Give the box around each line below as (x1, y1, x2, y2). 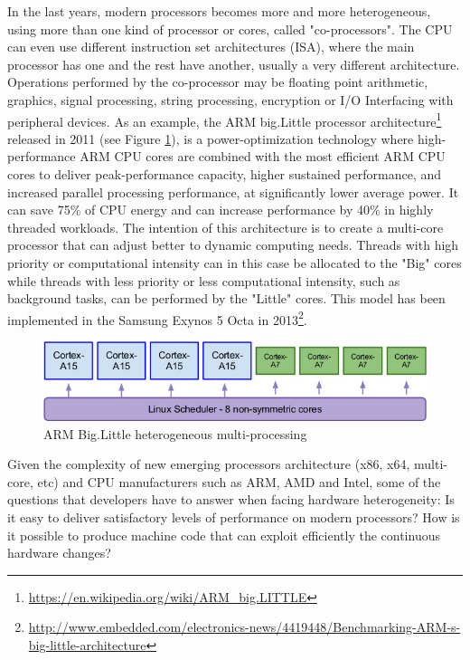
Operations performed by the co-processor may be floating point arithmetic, (7, 72, 428, 91)
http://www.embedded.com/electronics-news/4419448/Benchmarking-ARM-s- (28, 617, 461, 636)
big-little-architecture (28, 636, 146, 655)
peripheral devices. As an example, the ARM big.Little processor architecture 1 (7, 109, 442, 130)
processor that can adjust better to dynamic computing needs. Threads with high (7, 235, 459, 254)
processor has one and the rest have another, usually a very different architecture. (7, 54, 460, 73)
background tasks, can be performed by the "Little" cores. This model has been (7, 289, 446, 308)
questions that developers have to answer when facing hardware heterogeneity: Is (7, 490, 455, 509)
